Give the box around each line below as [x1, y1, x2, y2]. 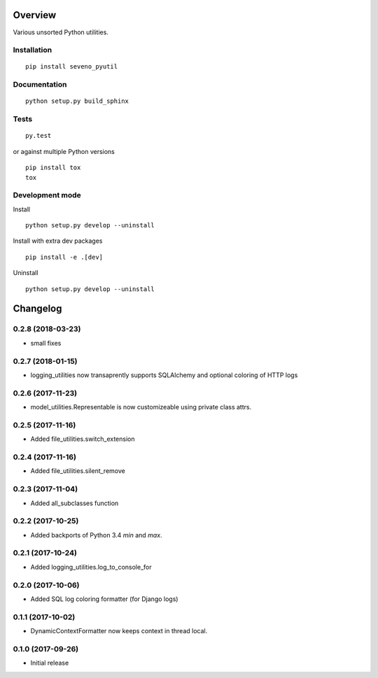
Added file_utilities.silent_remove [30, 467, 125, 475]
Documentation [13, 80, 67, 90]
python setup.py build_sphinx [25, 97, 129, 105]
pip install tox [25, 164, 81, 171]
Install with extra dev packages [13, 236, 103, 245]
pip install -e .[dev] [25, 253, 104, 261]
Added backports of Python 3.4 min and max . [30, 530, 162, 539]
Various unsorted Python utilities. [13, 28, 108, 36]
